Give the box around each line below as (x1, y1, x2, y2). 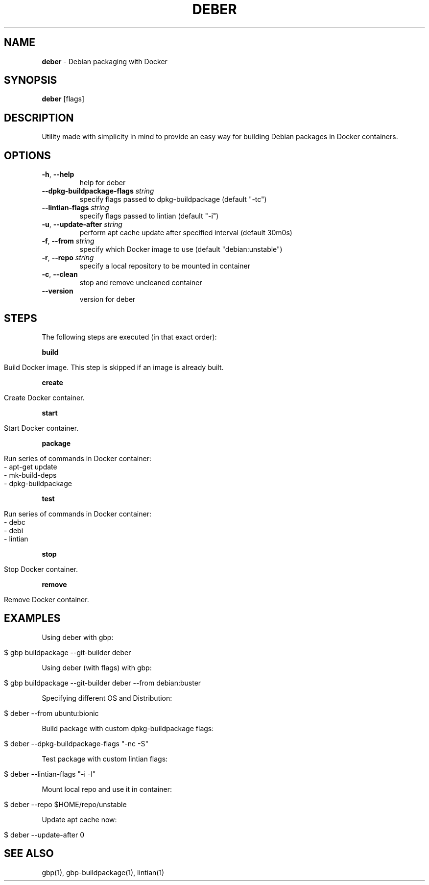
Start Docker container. (4, 423, 79, 432)
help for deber (79, 178, 126, 187)
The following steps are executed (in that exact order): (42, 332, 217, 341)
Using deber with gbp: (42, 633, 114, 641)
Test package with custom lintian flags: (42, 754, 168, 763)
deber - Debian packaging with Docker (42, 57, 167, 66)
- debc (4, 517, 25, 526)
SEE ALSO (4, 847, 54, 860)
